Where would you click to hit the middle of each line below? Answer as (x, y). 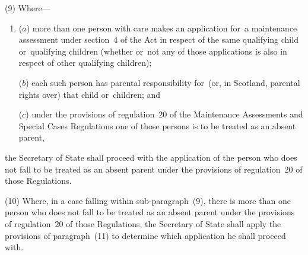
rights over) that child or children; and (90, 94)
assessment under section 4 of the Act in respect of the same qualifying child (158, 39)
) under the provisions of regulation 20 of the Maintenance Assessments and (164, 114)
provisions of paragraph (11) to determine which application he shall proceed (145, 235)
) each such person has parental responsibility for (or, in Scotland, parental (163, 82)
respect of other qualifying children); (85, 63)
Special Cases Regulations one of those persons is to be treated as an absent (157, 125)
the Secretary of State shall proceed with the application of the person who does (151, 157)
